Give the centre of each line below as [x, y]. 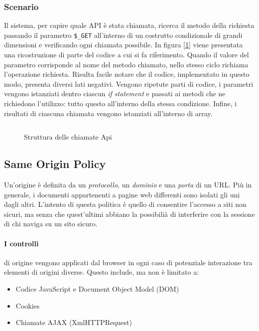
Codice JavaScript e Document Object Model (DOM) [97, 288]
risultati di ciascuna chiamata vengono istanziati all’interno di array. [108, 113]
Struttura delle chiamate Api [68, 137]
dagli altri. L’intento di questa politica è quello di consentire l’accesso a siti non [125, 204]
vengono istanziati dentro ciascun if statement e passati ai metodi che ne [115, 93]
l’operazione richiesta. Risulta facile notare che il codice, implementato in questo [127, 74]
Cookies [28, 305]
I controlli [21, 243]
